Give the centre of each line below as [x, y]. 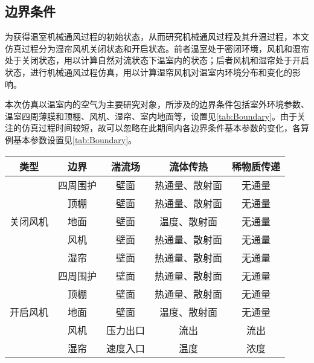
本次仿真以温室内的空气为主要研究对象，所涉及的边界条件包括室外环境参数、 [157, 104]
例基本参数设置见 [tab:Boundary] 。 [71, 139]
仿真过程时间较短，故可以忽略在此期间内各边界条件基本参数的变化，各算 [165, 128]
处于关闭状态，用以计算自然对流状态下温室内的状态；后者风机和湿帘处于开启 [157, 60]
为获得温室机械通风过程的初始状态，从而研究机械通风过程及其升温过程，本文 [157, 37]
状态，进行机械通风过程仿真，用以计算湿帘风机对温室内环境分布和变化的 [149, 72]
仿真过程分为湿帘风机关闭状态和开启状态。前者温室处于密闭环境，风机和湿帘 [157, 48]
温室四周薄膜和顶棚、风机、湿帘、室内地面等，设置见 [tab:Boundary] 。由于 [151, 116]
